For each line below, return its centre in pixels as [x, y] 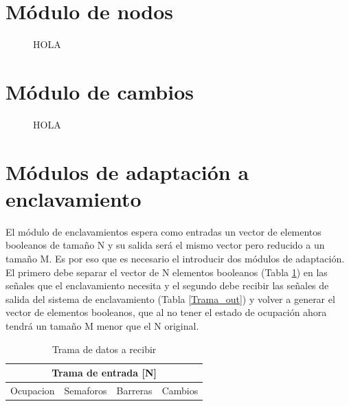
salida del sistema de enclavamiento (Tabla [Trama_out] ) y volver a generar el [170, 298]
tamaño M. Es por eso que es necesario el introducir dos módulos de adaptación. [175, 258]
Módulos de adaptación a [127, 171]
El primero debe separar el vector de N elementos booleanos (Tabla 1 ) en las [167, 272]
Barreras [134, 390]
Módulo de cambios [100, 91]
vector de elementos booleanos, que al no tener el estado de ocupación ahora [166, 312]
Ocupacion [33, 390]
